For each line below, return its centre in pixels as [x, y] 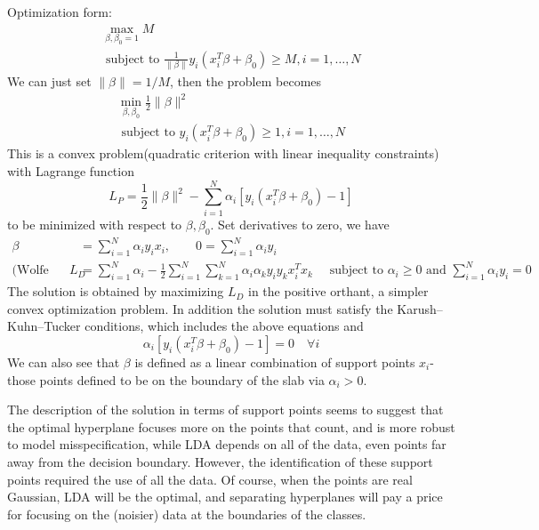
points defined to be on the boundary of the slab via [182, 379]
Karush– [420, 308]
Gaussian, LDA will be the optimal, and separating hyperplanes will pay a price [225, 497]
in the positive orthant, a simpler [338, 291]
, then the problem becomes [246, 81]
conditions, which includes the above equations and [224, 326]
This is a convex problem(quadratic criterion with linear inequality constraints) [223, 153]
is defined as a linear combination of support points [275, 362]
